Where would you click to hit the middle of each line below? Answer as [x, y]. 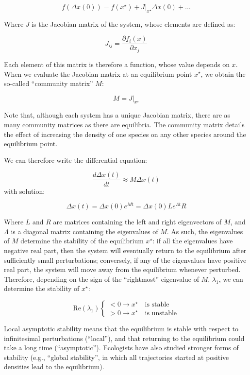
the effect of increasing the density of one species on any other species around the [125, 134]
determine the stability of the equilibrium [82, 241]
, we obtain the [223, 74]
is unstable [161, 313]
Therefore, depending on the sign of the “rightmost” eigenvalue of [101, 279]
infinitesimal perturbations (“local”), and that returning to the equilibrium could [124, 338]
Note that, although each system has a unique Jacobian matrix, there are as [117, 115]
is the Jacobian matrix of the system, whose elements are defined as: [133, 24]
